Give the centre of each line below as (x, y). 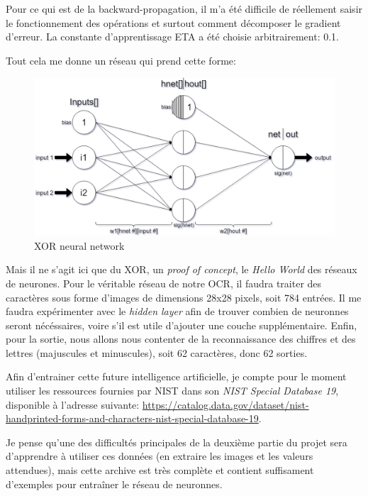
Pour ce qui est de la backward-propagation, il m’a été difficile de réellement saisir (184, 9)
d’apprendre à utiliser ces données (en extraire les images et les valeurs (160, 456)
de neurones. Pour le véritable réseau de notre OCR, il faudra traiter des (164, 283)
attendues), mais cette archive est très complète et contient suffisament (160, 470)
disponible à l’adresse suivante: (73, 404)
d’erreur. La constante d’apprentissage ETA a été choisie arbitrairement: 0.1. (172, 37)
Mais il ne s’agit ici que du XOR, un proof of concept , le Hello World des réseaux (182, 269)
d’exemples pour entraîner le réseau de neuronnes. (114, 484)
